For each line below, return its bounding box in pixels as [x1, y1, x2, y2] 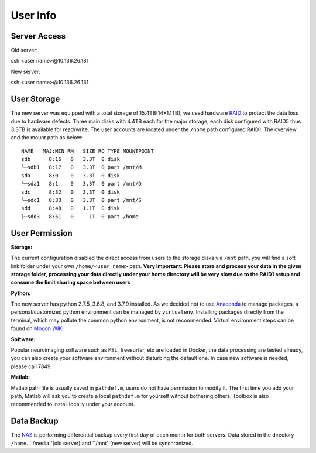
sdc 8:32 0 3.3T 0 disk [21, 188, 120, 195]
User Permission [11, 228, 73, 238]
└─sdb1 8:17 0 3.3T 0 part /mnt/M [21, 164, 142, 171]
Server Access [11, 31, 66, 41]
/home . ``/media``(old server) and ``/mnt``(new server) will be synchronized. [11, 440, 193, 447]
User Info [11, 9, 57, 22]
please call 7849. [11, 363, 53, 370]
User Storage [11, 94, 60, 104]
